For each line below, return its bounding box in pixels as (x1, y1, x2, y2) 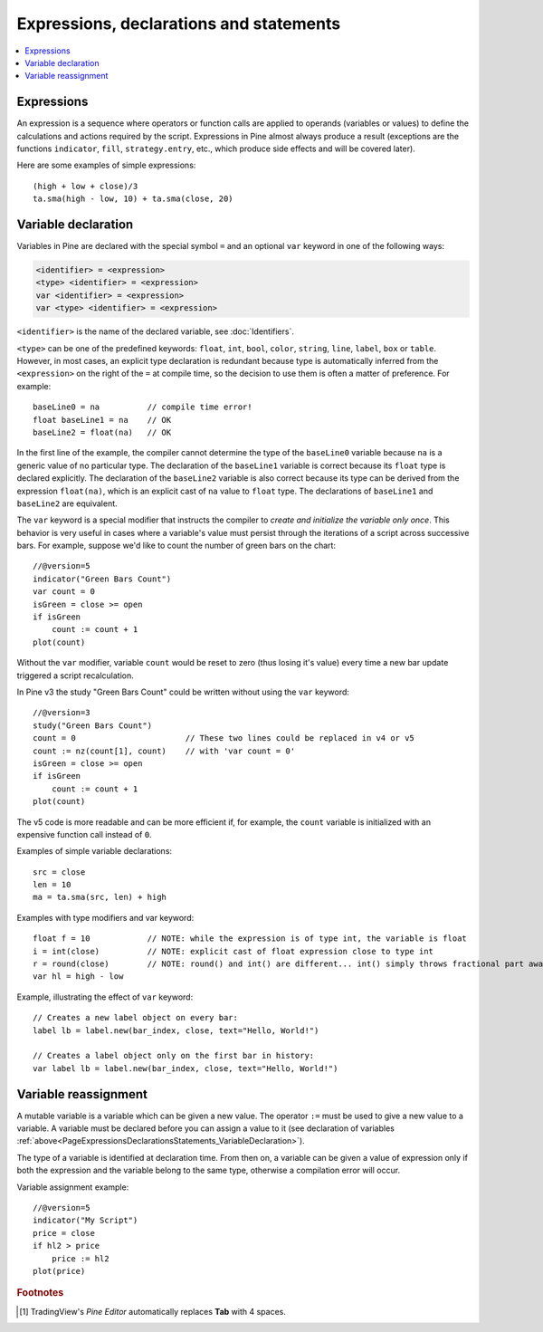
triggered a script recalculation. (16, 670, 135, 681)
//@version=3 (33, 707, 90, 718)
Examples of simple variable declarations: (16, 846, 172, 857)
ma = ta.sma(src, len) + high (33, 892, 167, 903)
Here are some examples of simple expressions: (16, 159, 196, 171)
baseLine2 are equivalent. (16, 498, 118, 509)
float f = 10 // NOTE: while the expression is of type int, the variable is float (33, 934, 468, 944)
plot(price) (33, 1266, 86, 1276)
